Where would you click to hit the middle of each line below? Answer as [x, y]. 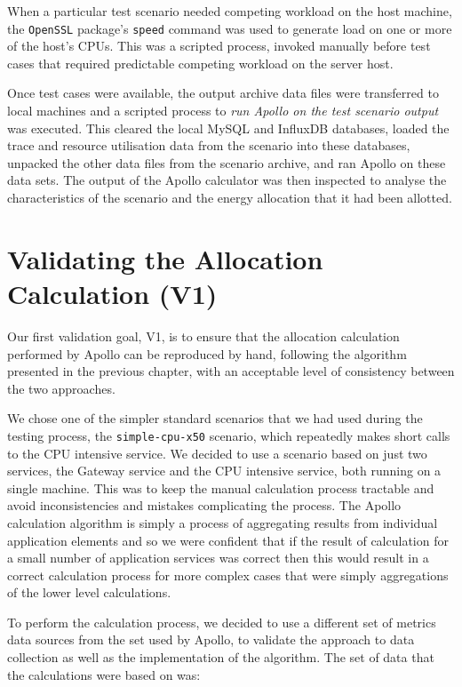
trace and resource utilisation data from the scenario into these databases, [209, 145]
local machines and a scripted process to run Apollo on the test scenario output [223, 111]
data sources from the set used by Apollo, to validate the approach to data [211, 639]
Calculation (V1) [112, 293]
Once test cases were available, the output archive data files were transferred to [223, 93]
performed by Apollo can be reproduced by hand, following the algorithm [207, 353]
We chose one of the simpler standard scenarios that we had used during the [215, 418]
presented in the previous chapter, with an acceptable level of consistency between [231, 371]
